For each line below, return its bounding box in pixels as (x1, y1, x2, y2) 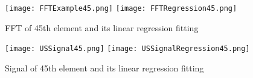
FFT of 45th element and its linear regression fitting (5, 21, 199, 34)
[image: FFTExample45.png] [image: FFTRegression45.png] (5, 4, 237, 13)
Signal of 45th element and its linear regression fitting (5, 61, 204, 74)
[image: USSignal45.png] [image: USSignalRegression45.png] (5, 44, 250, 53)
